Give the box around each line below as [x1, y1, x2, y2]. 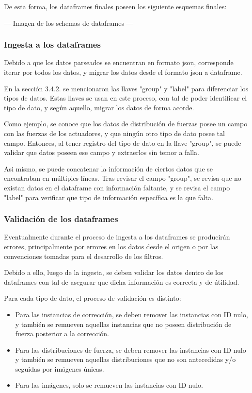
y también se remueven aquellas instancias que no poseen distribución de [15, 319, 232, 329]
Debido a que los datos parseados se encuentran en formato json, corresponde [4, 57, 234, 68]
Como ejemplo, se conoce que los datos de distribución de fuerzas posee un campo [4, 119, 248, 129]
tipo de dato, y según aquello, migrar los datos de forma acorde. [4, 102, 194, 112]
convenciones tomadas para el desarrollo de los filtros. [4, 251, 163, 261]
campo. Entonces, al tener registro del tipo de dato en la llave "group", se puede [4, 137, 241, 148]
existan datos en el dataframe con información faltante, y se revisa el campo [4, 182, 230, 192]
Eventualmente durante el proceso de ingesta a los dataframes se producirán [4, 232, 230, 242]
